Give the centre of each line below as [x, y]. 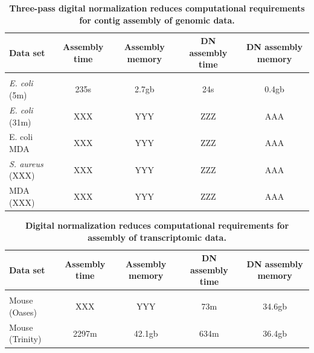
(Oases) [23, 312]
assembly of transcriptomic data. [157, 237]
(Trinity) [25, 339]
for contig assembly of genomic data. [157, 20]
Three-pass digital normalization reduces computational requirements [157, 8]
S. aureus [26, 163]
